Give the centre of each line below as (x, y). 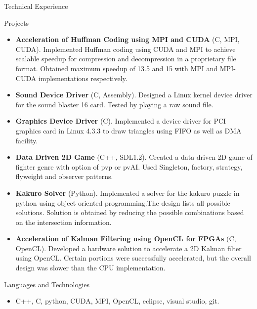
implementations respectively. (83, 78)
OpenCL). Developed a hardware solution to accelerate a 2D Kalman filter (128, 248)
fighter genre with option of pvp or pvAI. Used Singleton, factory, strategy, (129, 166)
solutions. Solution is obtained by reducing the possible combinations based (130, 212)
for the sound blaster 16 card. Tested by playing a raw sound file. (114, 104)
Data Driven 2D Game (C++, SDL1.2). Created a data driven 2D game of (134, 157)
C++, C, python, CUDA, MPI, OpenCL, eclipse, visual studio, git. (117, 301)
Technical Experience (36, 6)
